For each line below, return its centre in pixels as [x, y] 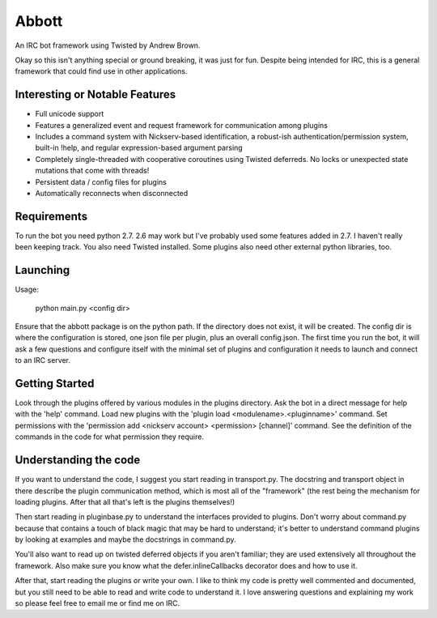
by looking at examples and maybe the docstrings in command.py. [125, 539]
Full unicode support [70, 114]
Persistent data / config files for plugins [101, 181]
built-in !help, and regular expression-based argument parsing [139, 148]
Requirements [51, 216]
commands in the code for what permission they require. [109, 437]
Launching [42, 270]
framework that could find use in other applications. [101, 71]
